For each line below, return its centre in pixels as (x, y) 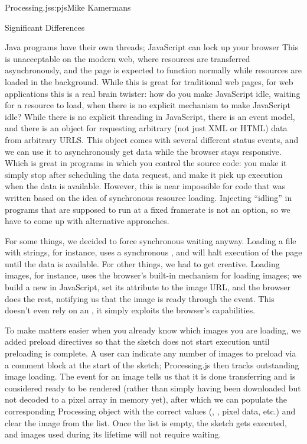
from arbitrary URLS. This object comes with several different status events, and (152, 139)
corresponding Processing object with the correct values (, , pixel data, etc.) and (150, 411)
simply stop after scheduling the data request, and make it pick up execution (144, 174)
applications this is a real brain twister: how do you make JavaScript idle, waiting (153, 93)
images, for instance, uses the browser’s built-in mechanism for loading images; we (153, 275)
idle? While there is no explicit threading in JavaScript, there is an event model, (150, 116)
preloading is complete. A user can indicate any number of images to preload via (151, 353)
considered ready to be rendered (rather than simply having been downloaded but (153, 388)
